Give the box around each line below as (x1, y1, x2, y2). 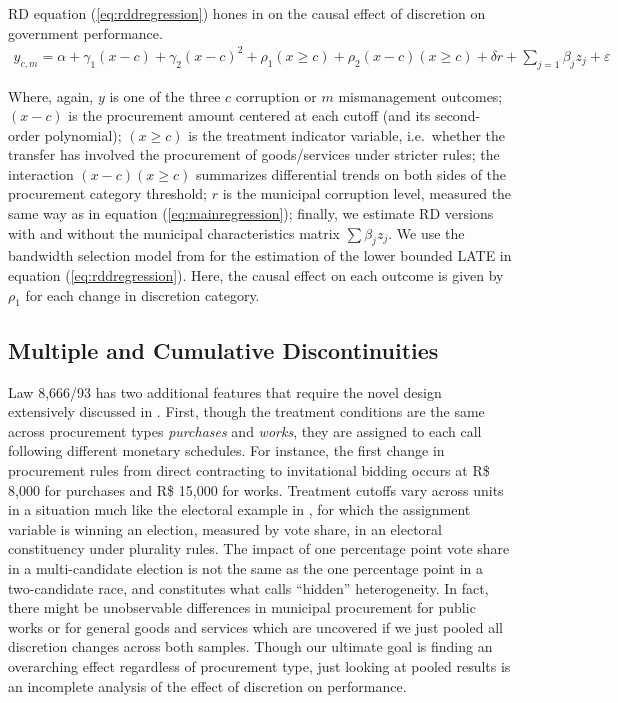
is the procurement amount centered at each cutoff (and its (68, 105, 431, 126)
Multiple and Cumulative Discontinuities (8, 334, 439, 365)
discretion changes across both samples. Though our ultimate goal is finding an (8, 636, 493, 657)
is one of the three (109, 85, 221, 106)
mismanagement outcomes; (338, 85, 503, 106)
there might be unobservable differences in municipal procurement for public (8, 597, 476, 618)
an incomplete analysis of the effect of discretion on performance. (8, 675, 407, 696)
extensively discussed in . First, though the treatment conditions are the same (8, 401, 485, 422)
